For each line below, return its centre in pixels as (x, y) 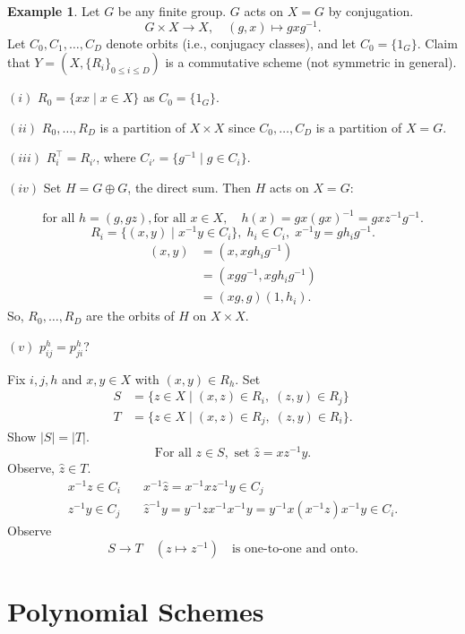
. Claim (437, 43)
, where (116, 157)
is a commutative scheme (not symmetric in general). (311, 62)
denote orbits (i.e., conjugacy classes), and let (231, 43)
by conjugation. (371, 11)
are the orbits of (130, 316)
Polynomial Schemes (136, 610)
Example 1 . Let (54, 11)
